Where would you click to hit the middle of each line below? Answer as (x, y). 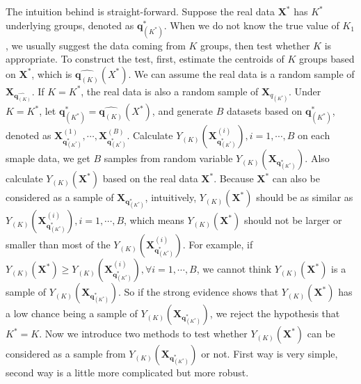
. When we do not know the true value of (251, 25)
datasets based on (264, 111)
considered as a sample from (66, 354)
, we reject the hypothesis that (275, 313)
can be (321, 334)
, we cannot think (234, 269)
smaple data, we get (48, 158)
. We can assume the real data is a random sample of (241, 73)
